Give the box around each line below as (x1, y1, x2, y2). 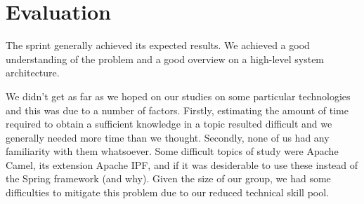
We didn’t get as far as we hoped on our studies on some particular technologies (6, 88, 351, 103)
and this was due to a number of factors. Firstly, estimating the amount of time (6, 102, 349, 117)
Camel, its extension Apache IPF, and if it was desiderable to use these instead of (6, 157, 358, 172)
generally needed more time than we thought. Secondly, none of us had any (6, 130, 330, 144)
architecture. (6, 65, 60, 80)
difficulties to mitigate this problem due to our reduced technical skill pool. (6, 185, 330, 200)
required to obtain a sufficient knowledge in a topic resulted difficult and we (6, 116, 332, 131)
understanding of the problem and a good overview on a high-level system (6, 51, 325, 66)
